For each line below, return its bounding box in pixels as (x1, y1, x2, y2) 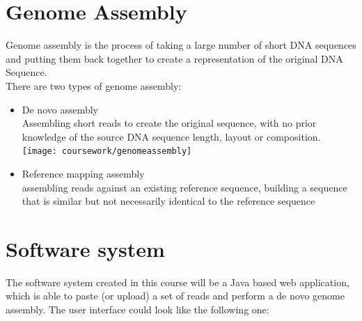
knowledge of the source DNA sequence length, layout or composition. (22, 129, 321, 143)
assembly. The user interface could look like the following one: (6, 302, 269, 317)
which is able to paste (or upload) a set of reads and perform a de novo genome (6, 288, 345, 303)
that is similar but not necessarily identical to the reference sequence (22, 194, 315, 208)
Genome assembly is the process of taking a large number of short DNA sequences (6, 38, 356, 52)
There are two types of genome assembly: (6, 78, 182, 93)
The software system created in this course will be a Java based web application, (6, 274, 349, 289)
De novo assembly (22, 102, 99, 116)
